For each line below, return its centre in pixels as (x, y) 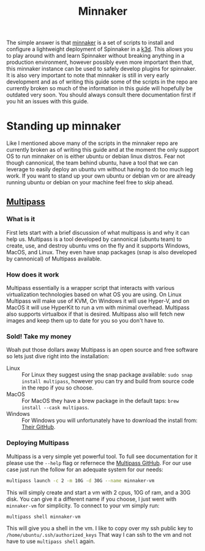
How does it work (33, 275)
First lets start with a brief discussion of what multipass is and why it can (98, 232)
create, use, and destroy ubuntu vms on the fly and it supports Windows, (98, 245)
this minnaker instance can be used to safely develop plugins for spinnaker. (102, 69)
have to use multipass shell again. (51, 541)
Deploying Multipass (38, 443)
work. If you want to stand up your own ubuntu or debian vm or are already (101, 176)
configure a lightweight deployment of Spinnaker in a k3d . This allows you (100, 49)
